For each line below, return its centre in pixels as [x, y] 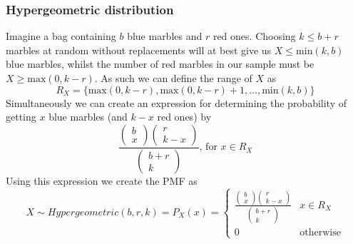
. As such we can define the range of [173, 78]
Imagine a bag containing [61, 36]
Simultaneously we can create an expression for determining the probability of [176, 102]
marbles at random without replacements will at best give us [139, 50]
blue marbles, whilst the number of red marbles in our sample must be [160, 64]
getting [21, 117]
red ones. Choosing [254, 36]
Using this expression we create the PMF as [102, 180]
